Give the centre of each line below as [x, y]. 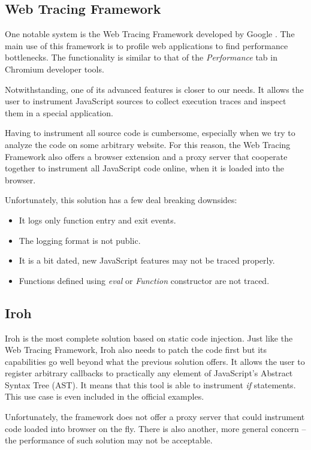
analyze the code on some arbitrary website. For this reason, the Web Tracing [148, 144]
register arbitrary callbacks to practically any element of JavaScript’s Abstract [149, 373]
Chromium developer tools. [55, 69]
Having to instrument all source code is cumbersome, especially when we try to [150, 133]
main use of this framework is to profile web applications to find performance [147, 45]
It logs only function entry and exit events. [97, 220]
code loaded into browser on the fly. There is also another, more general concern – [155, 428]
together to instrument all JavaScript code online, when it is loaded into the [144, 168]
